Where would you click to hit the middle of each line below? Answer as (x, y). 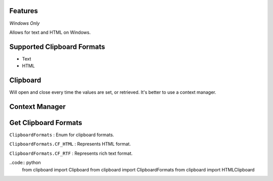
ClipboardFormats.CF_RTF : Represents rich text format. (71, 153)
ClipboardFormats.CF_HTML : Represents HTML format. (70, 144)
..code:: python (25, 163)
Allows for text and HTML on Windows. (50, 32)
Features (24, 11)
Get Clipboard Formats (46, 123)
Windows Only (25, 23)
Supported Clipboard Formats (57, 47)
